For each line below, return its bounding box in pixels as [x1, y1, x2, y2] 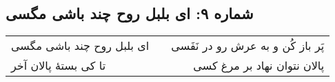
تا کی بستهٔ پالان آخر [11, 57, 106, 74]
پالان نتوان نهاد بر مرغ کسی [193, 57, 325, 74]
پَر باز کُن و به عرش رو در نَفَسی [171, 38, 325, 54]
